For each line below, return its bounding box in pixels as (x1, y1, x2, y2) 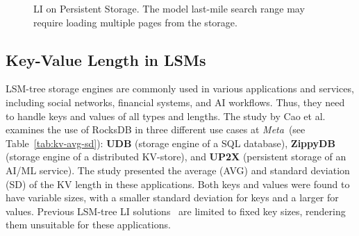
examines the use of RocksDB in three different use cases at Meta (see (6, 122, 306, 137)
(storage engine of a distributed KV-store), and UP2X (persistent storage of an (6, 149, 347, 164)
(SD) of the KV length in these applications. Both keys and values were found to (6, 176, 350, 191)
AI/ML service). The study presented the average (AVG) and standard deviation (6, 162, 350, 177)
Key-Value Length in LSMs (6, 49, 206, 70)
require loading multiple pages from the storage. (33, 15, 237, 29)
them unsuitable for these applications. (6, 217, 171, 232)
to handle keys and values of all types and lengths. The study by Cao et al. (6, 108, 326, 123)
